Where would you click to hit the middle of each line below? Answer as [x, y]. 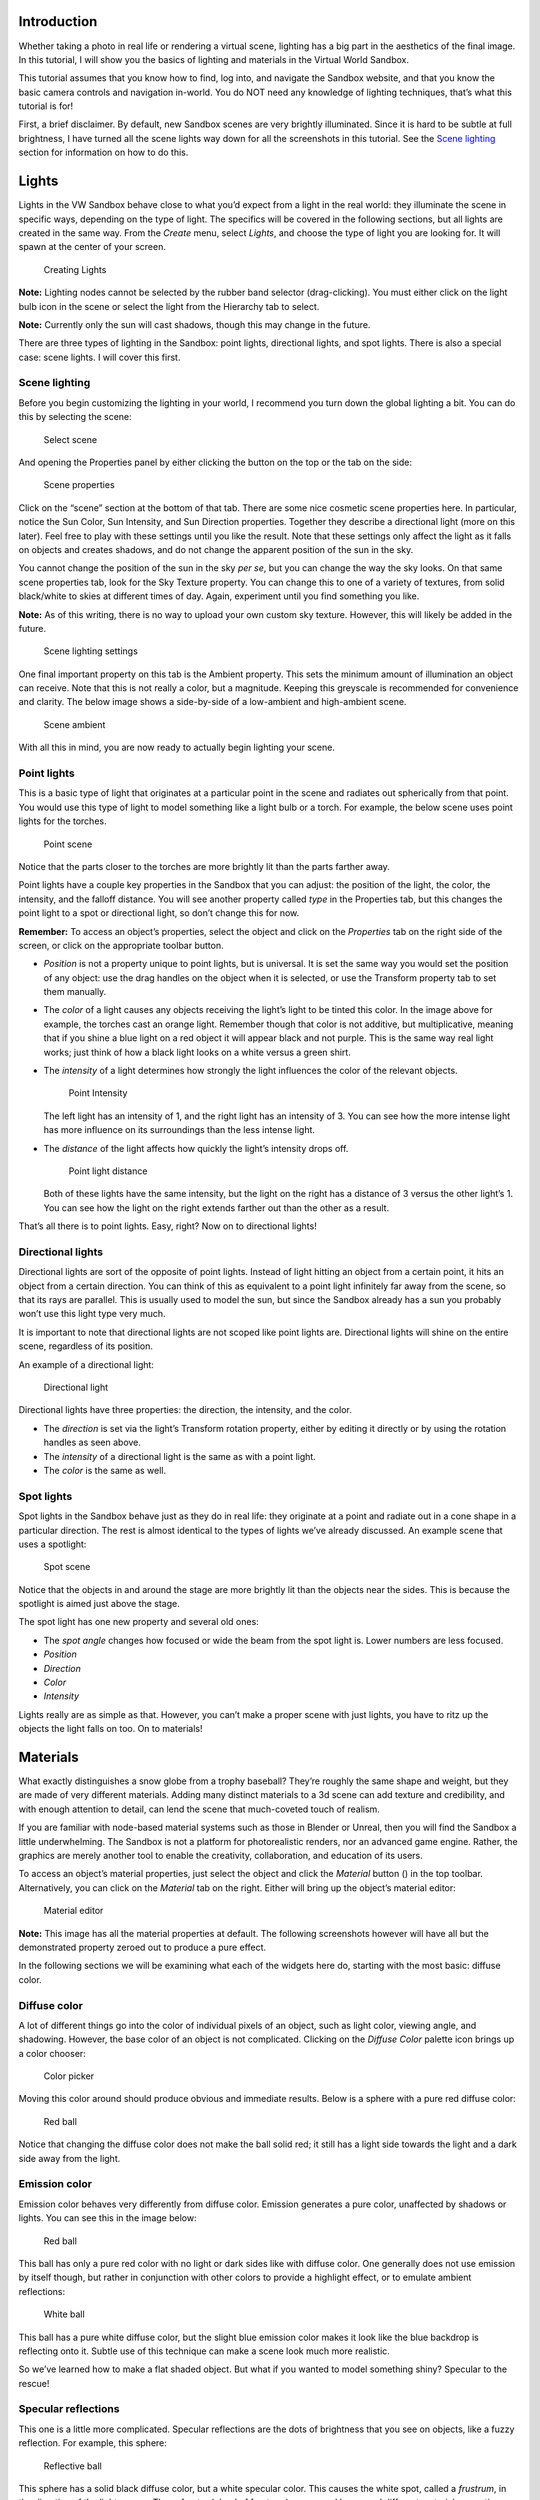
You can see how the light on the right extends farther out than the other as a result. [216, 1207]
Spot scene [67, 1567]
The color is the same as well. [105, 1470]
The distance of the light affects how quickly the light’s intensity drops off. [196, 1148]
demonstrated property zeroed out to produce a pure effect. [142, 1947]
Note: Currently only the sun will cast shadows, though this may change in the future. [194, 324]
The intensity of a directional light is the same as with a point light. [180, 1456]
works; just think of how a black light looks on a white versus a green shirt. [197, 1052]
